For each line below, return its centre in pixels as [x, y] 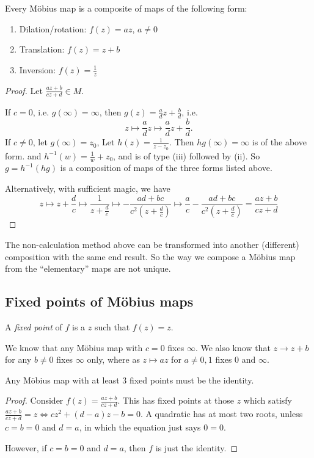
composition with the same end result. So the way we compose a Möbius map [150, 256]
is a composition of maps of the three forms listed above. [166, 168]
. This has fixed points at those [176, 400]
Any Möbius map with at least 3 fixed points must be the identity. [130, 380]
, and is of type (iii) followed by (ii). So [187, 155]
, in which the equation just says [140, 427]
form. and [23, 155]
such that [112, 327]
